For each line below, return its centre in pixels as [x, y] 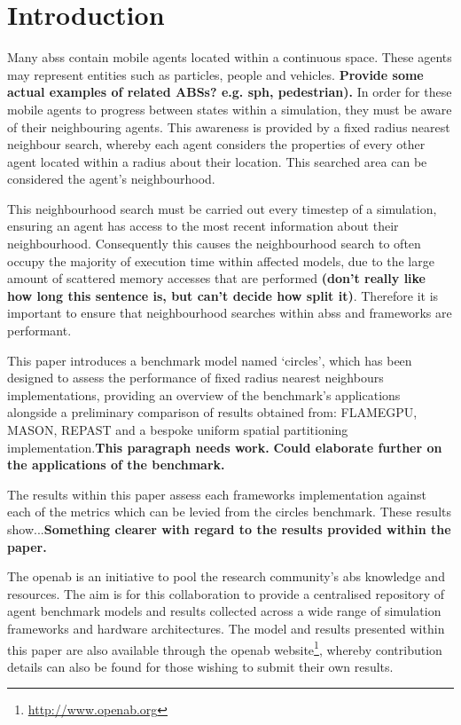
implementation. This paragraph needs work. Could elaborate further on [225, 447]
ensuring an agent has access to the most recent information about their [203, 226]
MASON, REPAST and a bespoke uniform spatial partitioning [178, 429]
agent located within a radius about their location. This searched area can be [217, 161]
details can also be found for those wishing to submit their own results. [200, 666]
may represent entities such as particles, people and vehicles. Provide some [215, 74]
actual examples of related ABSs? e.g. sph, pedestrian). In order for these [230, 92]
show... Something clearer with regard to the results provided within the [229, 528]
